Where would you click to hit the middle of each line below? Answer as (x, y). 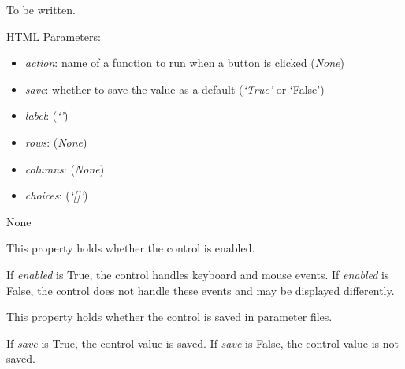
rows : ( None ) (56, 142)
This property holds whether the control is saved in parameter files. (169, 317)
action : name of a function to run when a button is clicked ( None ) (184, 63)
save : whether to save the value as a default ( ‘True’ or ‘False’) (175, 89)
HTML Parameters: (54, 36)
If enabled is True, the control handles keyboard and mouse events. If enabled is (198, 274)
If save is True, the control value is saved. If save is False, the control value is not (202, 343)
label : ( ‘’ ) (46, 116)
